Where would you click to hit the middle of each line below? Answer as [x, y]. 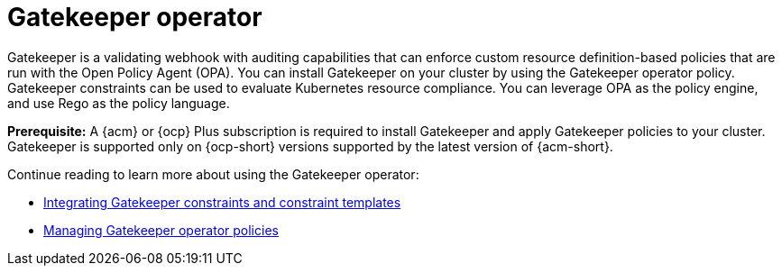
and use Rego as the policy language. [119, 103]
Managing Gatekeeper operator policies [161, 230]
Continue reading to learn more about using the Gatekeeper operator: [213, 174]
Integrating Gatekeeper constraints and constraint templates [222, 202]
